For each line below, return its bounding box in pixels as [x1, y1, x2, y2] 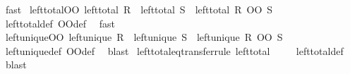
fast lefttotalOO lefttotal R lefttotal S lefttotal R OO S [5, 2, 273, 16]
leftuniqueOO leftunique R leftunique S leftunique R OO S [5, 30, 283, 44]
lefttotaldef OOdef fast [5, 16, 115, 30]
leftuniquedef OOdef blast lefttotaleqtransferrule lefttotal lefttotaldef [5, 43, 344, 58]
